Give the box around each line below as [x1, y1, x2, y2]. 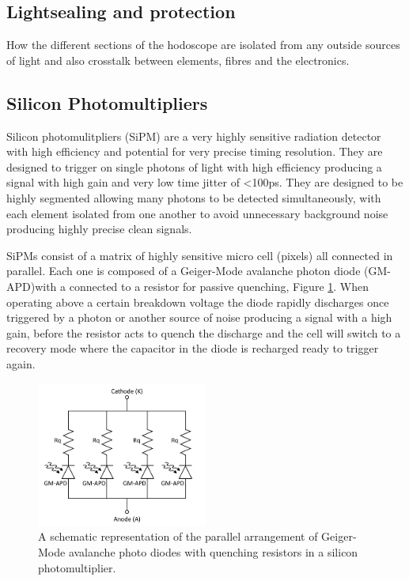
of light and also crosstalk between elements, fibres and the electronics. [6, 51, 350, 68]
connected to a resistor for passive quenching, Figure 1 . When [69, 277, 369, 294]
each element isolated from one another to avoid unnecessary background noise [6, 205, 388, 221]
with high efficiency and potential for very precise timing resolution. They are [6, 143, 383, 160]
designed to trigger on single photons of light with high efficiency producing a [6, 158, 382, 175]
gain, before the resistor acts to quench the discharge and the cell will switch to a [6, 324, 401, 341]
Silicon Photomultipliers [6, 90, 208, 115]
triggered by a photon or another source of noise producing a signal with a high [6, 309, 392, 326]
